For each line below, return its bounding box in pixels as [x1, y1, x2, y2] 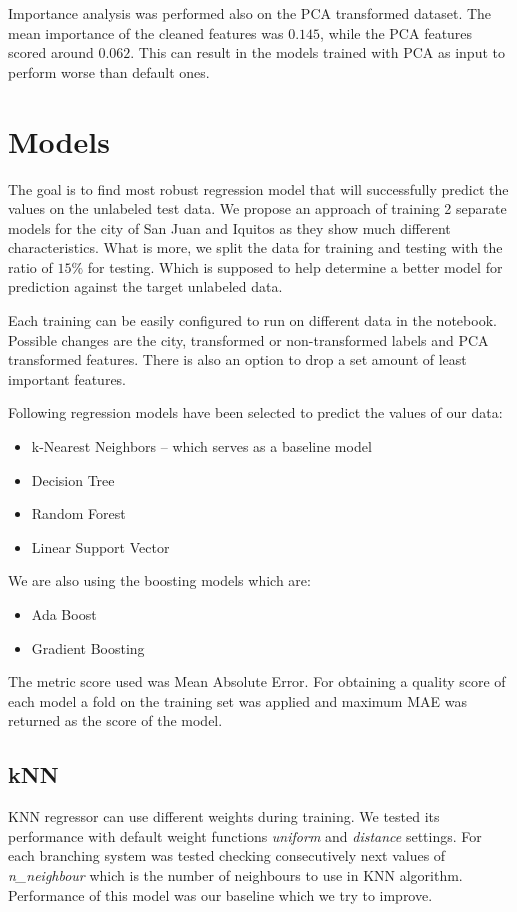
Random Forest [31, 503, 126, 524]
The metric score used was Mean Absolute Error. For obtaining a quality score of [8, 671, 506, 692]
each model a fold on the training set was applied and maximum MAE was [8, 690, 467, 711]
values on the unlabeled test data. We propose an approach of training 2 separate [8, 198, 507, 219]
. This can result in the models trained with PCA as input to [130, 42, 505, 63]
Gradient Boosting [31, 637, 145, 658]
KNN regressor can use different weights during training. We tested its [8, 806, 440, 827]
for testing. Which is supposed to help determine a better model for [87, 256, 503, 277]
